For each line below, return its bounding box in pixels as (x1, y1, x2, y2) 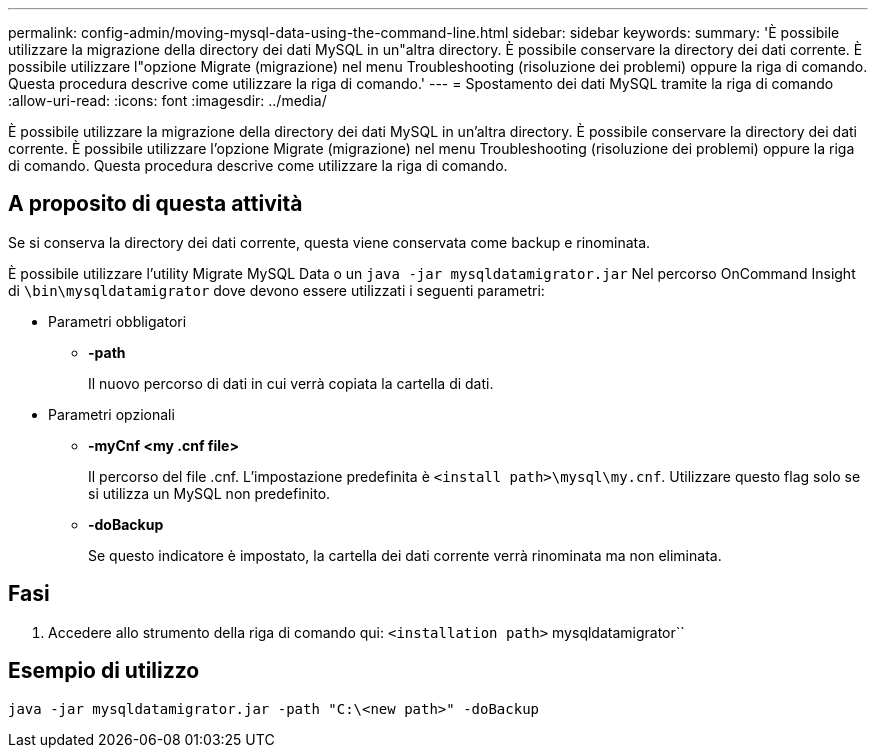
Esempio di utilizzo (8, 658, 200, 684)
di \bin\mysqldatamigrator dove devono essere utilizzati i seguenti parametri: (8, 281, 545, 299)
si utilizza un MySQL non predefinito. (88, 484, 331, 502)
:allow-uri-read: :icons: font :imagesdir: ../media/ (8, 92, 327, 109)
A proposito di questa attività (8, 191, 303, 217)
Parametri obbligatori (48, 312, 187, 330)
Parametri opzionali (48, 405, 175, 423)
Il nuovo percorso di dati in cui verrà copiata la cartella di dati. (88, 374, 494, 392)
